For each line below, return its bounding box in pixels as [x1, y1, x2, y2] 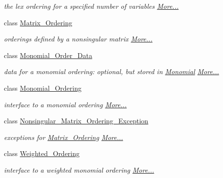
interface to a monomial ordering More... [4, 99, 127, 109]
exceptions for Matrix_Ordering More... [4, 132, 123, 142]
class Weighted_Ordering [4, 148, 80, 158]
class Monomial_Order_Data [4, 50, 92, 60]
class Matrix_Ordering [4, 17, 72, 27]
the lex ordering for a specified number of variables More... [4, 1, 179, 11]
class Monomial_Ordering [4, 82, 81, 93]
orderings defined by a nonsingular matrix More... [4, 34, 153, 44]
